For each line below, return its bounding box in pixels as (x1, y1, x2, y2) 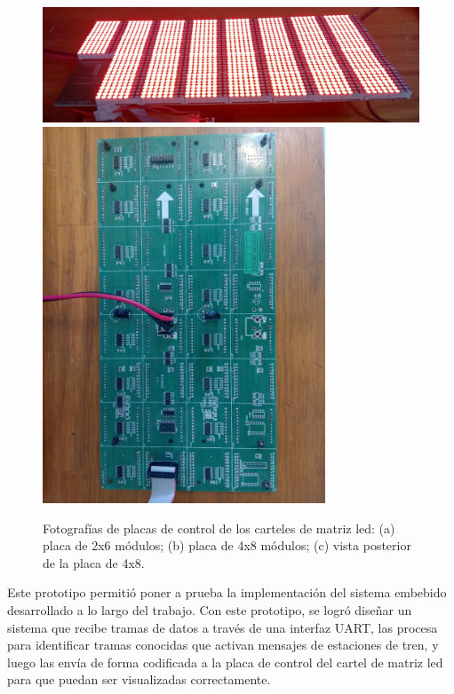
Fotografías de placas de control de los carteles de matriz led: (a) (43, 518, 395, 537)
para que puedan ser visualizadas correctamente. (7, 670, 271, 689)
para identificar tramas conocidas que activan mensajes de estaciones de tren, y (7, 635, 439, 654)
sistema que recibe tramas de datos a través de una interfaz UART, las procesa (7, 618, 438, 636)
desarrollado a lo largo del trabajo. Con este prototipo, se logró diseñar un (7, 600, 412, 619)
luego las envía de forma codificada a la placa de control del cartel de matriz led (7, 652, 443, 671)
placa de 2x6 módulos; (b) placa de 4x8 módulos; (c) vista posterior (43, 536, 411, 555)
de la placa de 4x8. (43, 553, 145, 572)
